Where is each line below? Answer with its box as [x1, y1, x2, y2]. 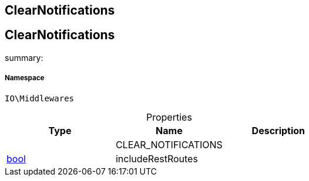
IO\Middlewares [5, 93, 75, 103]
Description [251, 124, 305, 136]
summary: [5, 52, 43, 63]
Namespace [5, 74, 45, 83]
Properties [146, 111, 192, 123]
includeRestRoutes [115, 152, 198, 165]
